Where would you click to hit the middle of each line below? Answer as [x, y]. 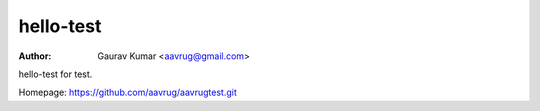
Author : [35, 56]
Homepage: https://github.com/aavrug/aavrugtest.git [127, 92]
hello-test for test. [55, 74]
